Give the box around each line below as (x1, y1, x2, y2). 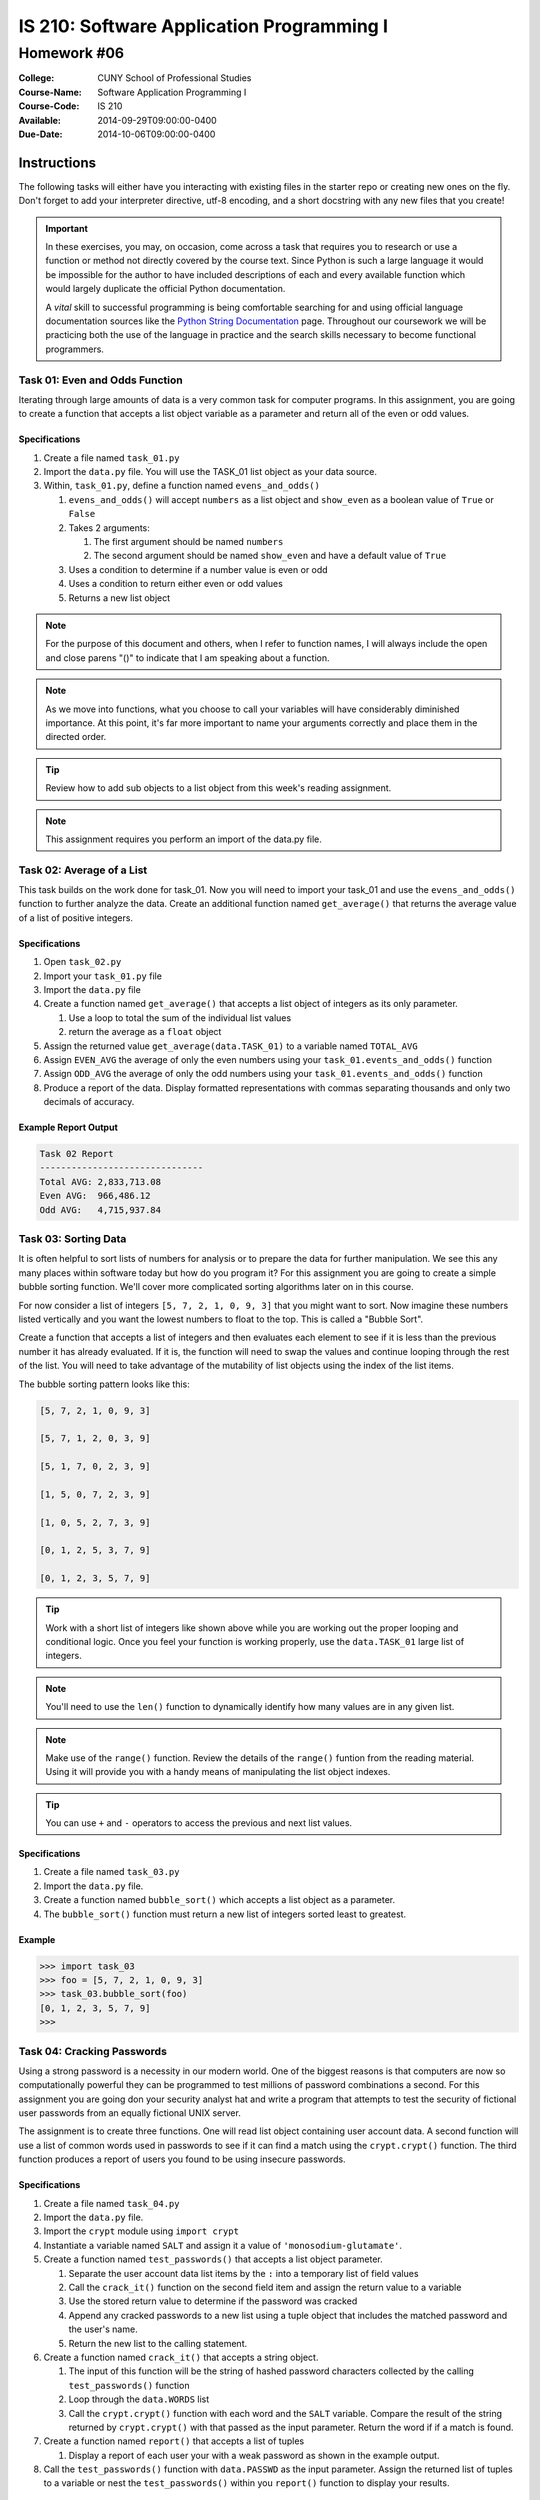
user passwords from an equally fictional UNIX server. (18, 2107, 242, 2119)
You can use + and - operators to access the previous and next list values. (45, 1817, 353, 1829)
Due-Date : (18, 128, 63, 140)
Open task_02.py (43, 956, 122, 968)
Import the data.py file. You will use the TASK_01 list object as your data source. (43, 466, 378, 478)
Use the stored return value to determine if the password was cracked (68, 2295, 358, 2307)
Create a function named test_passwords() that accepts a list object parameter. (43, 2253, 384, 2265)
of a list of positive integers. (18, 911, 134, 924)
